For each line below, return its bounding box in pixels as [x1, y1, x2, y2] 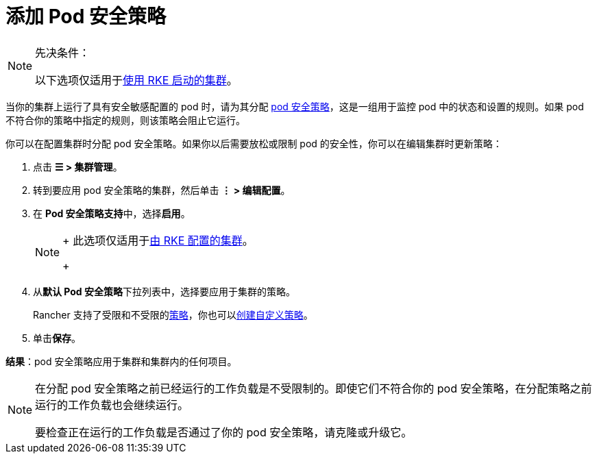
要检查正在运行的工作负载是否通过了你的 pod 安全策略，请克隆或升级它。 [35, 425, 413, 439]
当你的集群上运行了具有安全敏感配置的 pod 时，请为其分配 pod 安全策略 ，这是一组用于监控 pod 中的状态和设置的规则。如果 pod [5, 100, 584, 112]
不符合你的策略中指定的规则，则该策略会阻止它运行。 [5, 114, 245, 126]
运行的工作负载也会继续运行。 [35, 397, 189, 412]
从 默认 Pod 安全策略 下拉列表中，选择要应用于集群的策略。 [33, 285, 295, 297]
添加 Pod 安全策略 [5, 5, 166, 28]
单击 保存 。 [33, 332, 81, 344]
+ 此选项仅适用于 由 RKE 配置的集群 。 [62, 233, 254, 247]
